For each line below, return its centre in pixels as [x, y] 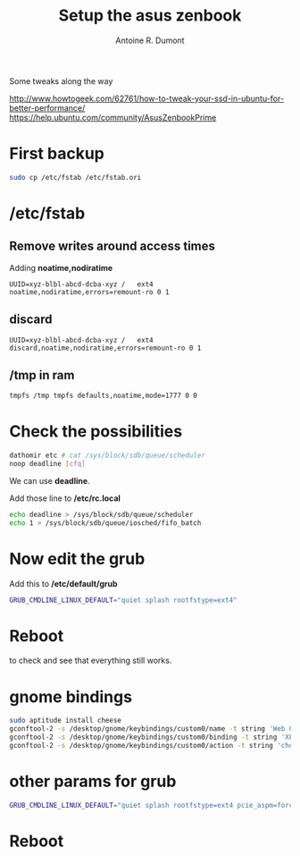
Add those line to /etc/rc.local [65, 498]
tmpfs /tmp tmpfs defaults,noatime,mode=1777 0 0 [104, 396]
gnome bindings [71, 696]
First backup [57, 154]
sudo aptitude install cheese [66, 721]
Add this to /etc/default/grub [63, 583]
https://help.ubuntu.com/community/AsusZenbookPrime [113, 117]
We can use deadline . [50, 480]
